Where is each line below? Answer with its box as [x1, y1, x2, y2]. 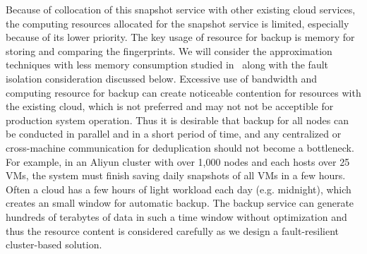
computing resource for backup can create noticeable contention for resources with [6, 85, 361, 99]
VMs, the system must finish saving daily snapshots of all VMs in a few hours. [6, 168, 346, 183]
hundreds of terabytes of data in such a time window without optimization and [6, 209, 347, 224]
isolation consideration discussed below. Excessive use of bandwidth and [6, 71, 318, 85]
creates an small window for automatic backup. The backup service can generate [6, 195, 354, 210]
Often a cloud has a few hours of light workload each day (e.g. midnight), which [6, 181, 351, 196]
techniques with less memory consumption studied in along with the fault [6, 57, 328, 72]
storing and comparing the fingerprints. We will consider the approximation [6, 43, 332, 58]
